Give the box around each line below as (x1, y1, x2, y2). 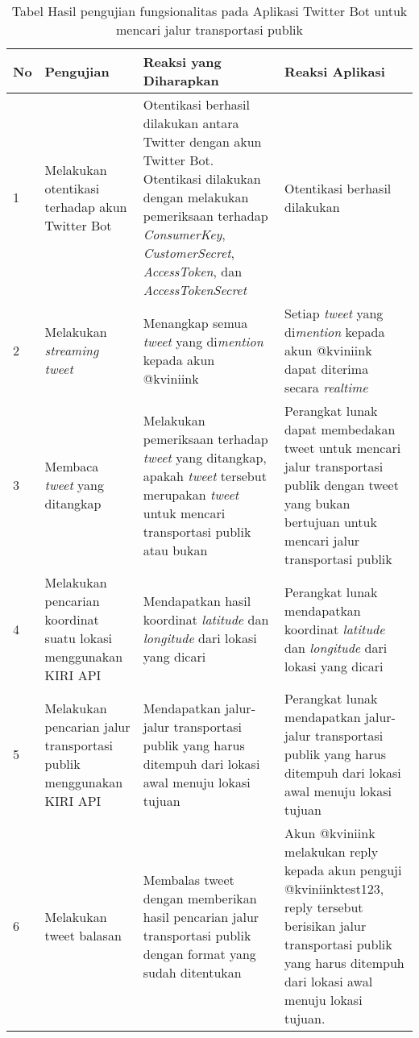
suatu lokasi (44, 629, 112, 647)
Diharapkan (143, 71, 219, 89)
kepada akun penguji (284, 861, 402, 879)
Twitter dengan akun (143, 132, 262, 151)
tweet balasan (44, 925, 122, 945)
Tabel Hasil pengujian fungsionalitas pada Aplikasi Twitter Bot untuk (11, 2, 408, 20)
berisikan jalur (284, 916, 367, 935)
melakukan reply (284, 842, 379, 861)
